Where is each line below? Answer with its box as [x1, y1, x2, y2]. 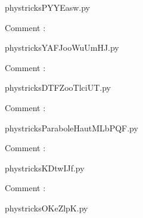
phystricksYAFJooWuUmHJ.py [5, 41, 119, 54]
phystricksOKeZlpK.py [5, 201, 88, 214]
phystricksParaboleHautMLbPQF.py [5, 121, 138, 134]
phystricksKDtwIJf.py [5, 161, 85, 174]
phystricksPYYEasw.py [5, 1, 91, 13]
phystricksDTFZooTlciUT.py [5, 81, 111, 94]
